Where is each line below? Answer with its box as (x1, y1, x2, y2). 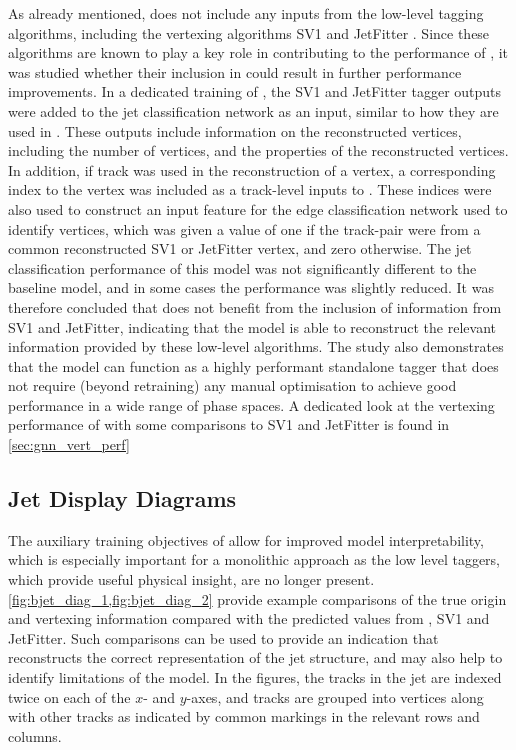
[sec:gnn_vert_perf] (8, 434, 130, 455)
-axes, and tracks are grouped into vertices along (186, 686, 484, 707)
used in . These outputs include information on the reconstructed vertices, (8, 120, 462, 141)
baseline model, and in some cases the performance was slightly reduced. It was (8, 277, 494, 298)
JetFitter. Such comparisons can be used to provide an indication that (8, 627, 439, 648)
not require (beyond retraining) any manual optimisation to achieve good (8, 375, 457, 396)
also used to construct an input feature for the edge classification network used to (8, 198, 508, 219)
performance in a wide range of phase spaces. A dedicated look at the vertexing (8, 394, 495, 415)
